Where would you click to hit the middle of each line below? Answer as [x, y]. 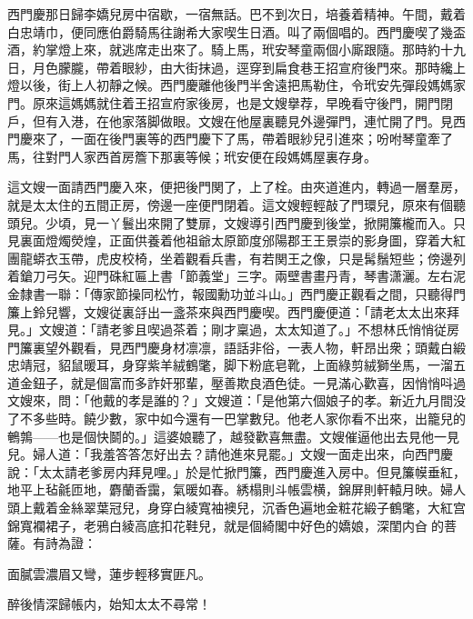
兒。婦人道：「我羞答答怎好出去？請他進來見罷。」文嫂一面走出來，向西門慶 [230, 454]
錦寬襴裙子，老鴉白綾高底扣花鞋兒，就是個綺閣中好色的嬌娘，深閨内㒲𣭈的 [226, 525]
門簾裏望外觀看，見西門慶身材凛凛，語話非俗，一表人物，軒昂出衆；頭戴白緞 [236, 347]
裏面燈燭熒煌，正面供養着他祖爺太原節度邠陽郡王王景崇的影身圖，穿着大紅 [242, 240]
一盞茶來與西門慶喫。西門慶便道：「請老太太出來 [303, 311]
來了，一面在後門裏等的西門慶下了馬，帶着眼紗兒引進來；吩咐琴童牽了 [242, 139]
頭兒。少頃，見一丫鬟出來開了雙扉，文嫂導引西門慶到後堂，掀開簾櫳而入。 [230, 222]
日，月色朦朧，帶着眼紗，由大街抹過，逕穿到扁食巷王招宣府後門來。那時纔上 [236, 67]
